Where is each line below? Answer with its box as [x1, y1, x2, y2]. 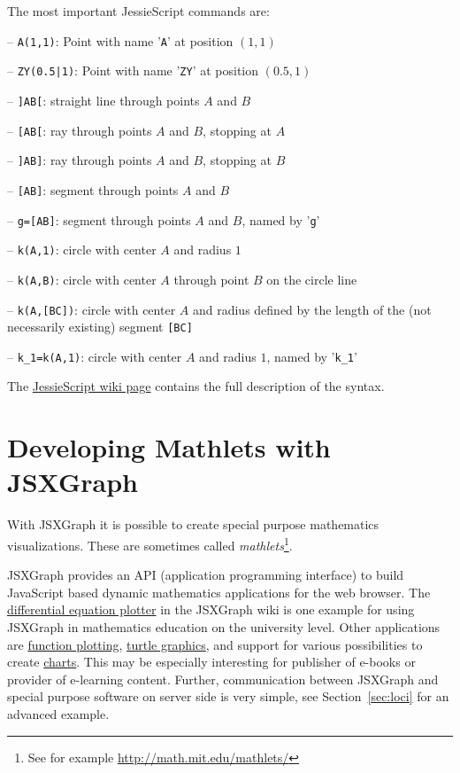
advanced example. [7, 704, 110, 722]
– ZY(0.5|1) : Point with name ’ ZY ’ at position [7, 61, 259, 80]
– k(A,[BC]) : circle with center [7, 300, 176, 318]
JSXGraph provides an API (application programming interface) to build [7, 566, 404, 584]
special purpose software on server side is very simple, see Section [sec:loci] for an [7, 687, 449, 706]
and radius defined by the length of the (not [192, 300, 432, 318]
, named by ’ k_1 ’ [266, 347, 357, 365]
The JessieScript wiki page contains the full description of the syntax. [7, 377, 385, 395]
